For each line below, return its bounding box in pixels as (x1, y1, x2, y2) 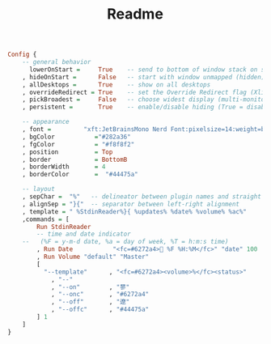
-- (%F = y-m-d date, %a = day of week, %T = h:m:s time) (22, 238, 229, 246)
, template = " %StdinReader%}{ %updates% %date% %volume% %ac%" (22, 207, 248, 215)
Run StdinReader (36, 223, 91, 231)
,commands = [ (22, 215, 70, 223)
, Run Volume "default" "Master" (36, 253, 150, 261)
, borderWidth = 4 (22, 163, 106, 171)
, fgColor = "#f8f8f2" (22, 140, 135, 148)
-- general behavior (22, 58, 91, 66)
